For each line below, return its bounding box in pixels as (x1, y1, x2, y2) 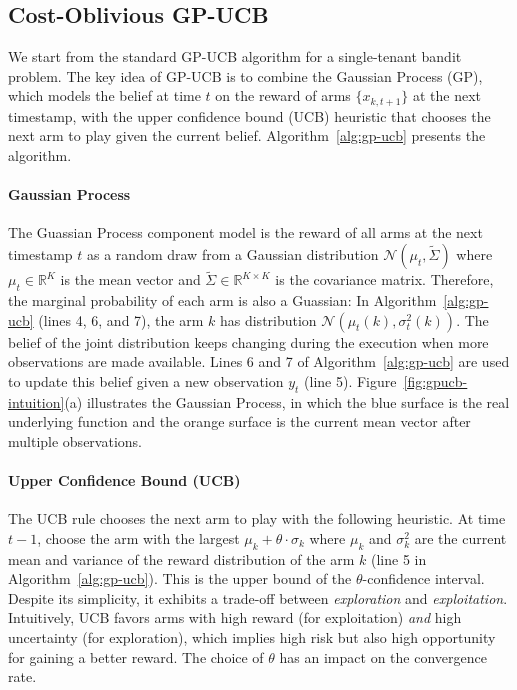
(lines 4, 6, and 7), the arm (38, 309, 204, 330)
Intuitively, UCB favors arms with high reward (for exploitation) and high (8, 607, 462, 628)
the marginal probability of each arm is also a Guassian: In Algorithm (8, 290, 437, 311)
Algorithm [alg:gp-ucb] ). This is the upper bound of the (8, 568, 352, 589)
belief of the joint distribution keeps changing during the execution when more (8, 331, 489, 352)
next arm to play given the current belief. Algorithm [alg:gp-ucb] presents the (8, 125, 486, 146)
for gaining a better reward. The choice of (8, 646, 264, 667)
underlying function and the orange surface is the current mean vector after (8, 411, 471, 432)
